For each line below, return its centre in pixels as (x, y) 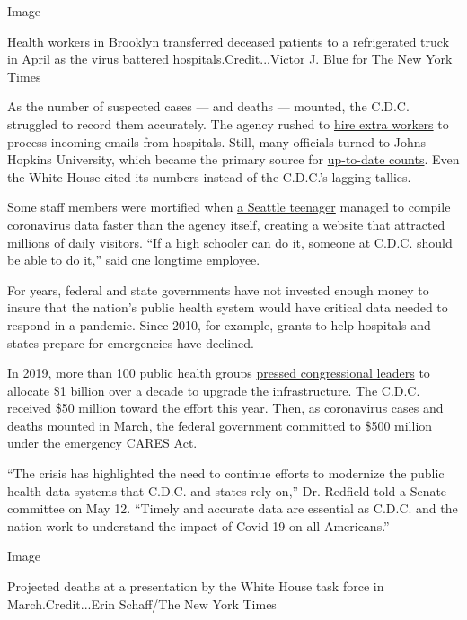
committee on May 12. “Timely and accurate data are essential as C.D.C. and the (233, 508)
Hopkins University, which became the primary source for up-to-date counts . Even (233, 159)
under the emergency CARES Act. (102, 443)
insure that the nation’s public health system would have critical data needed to (228, 307)
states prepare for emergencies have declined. (131, 342)
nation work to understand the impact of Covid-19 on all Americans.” (198, 525)
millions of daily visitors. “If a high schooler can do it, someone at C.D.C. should (230, 242)
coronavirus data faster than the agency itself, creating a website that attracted (226, 224)
